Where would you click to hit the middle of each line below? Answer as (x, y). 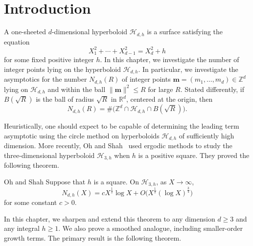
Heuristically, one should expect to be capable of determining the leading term (122, 126)
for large (161, 89)
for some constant (31, 202)
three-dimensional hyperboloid (49, 155)
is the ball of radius (65, 99)
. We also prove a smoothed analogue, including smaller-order (151, 228)
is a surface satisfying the (185, 32)
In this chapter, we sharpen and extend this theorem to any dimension (110, 218)
